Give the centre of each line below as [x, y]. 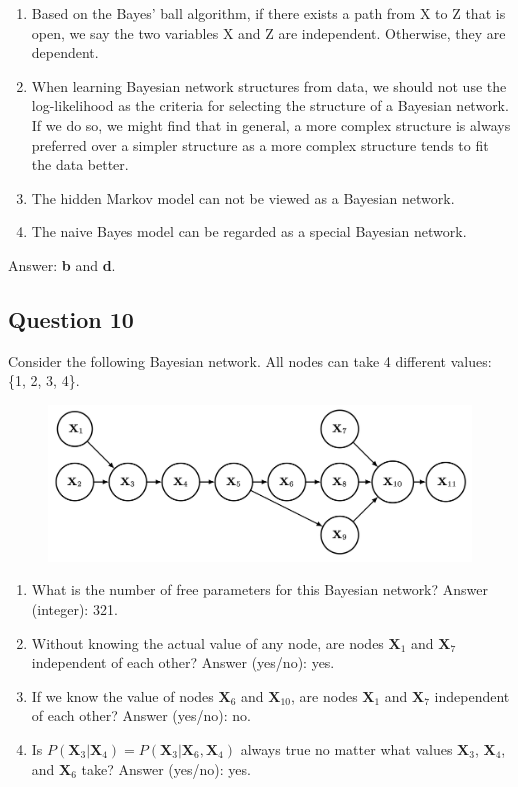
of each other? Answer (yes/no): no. [141, 715]
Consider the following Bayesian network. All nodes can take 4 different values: [250, 360]
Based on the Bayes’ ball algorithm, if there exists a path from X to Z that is [268, 13]
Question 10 [71, 318]
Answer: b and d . [62, 264]
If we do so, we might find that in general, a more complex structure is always [271, 124]
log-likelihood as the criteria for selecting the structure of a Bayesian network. [270, 105]
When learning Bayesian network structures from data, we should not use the [269, 85]
